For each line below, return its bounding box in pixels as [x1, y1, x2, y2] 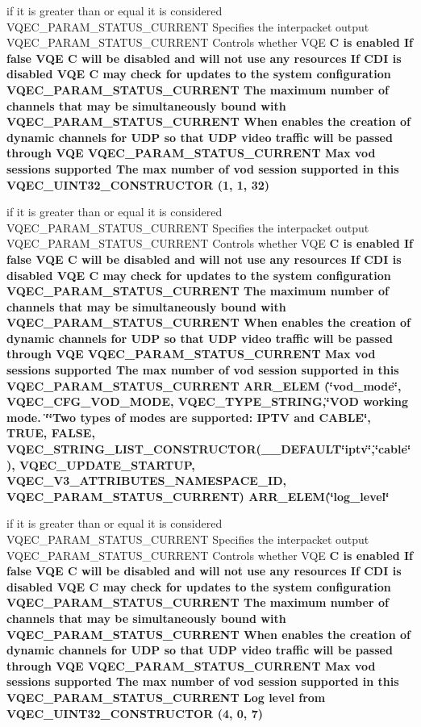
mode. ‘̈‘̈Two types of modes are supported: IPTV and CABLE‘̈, [6, 408, 371, 425]
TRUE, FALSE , [6, 424, 95, 441]
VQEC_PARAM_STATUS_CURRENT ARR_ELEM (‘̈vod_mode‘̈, [6, 377, 402, 394]
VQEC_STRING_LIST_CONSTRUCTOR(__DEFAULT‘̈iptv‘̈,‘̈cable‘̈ [6, 441, 411, 458]
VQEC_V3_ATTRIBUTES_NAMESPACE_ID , [6, 472, 286, 489]
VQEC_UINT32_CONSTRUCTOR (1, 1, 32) [6, 176, 270, 193]
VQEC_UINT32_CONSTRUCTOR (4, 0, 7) [6, 704, 263, 721]
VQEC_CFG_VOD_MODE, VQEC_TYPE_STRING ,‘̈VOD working [6, 393, 409, 410]
